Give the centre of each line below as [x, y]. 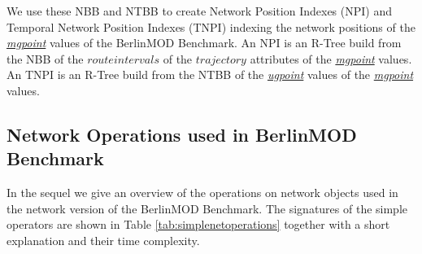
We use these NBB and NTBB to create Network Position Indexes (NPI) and [199, 11]
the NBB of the [45, 58]
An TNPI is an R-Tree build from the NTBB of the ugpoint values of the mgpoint [210, 74]
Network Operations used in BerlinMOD [182, 134]
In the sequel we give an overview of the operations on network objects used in [202, 193]
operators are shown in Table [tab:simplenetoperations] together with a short [198, 224]
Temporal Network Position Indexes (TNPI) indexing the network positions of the [211, 26]
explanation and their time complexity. [103, 240]
